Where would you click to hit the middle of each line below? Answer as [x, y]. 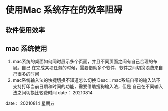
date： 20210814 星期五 [30, 103]
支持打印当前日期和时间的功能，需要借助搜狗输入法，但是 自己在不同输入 [88, 87]
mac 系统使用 [26, 49]
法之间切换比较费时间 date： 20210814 [52, 93]
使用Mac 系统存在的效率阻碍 [64, 10]
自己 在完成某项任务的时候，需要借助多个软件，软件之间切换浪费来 [90, 68]
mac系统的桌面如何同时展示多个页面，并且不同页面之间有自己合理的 [83, 62]
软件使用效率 [25, 30]
